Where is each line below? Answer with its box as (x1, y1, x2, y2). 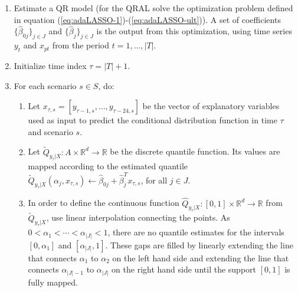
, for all (140, 173, 168, 186)
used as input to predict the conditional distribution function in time (28, 114, 277, 126)
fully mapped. (28, 275, 78, 288)
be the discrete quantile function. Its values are (110, 145, 280, 158)
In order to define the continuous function (28, 196, 179, 209)
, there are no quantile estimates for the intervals (107, 226, 284, 238)
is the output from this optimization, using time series (96, 25, 292, 37)
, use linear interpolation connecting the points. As (46, 211, 230, 224)
